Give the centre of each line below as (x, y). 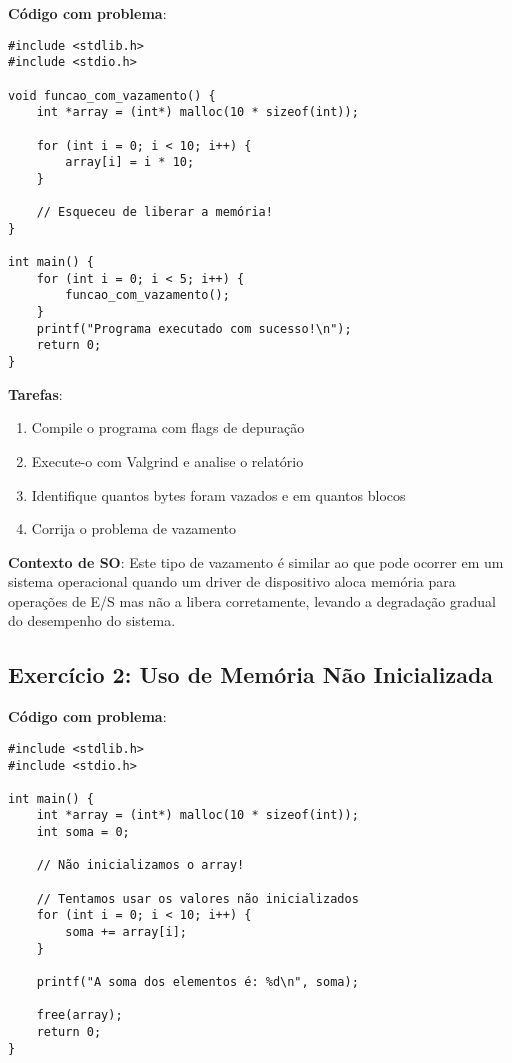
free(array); (79, 1015)
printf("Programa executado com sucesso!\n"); (194, 328)
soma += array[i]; (126, 932)
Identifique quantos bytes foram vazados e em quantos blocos (218, 494)
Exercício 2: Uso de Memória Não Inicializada (251, 674)
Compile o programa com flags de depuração (168, 427)
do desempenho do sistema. (92, 620)
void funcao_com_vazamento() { (112, 95)
